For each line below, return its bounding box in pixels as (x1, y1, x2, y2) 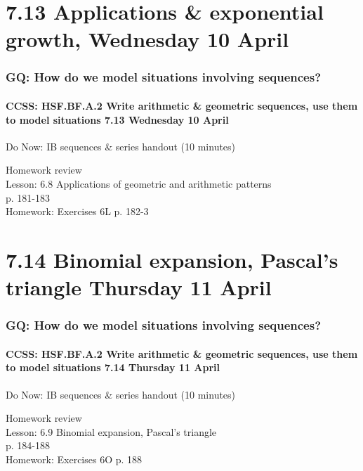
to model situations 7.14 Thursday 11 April (6, 360, 220, 375)
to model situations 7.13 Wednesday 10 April (6, 112, 229, 127)
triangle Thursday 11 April (6, 273, 272, 302)
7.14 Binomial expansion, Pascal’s (6, 245, 338, 273)
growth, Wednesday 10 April (6, 25, 289, 53)
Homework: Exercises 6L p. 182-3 (6, 204, 149, 219)
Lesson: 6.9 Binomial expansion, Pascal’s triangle (6, 424, 217, 439)
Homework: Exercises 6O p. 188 (6, 451, 143, 466)
